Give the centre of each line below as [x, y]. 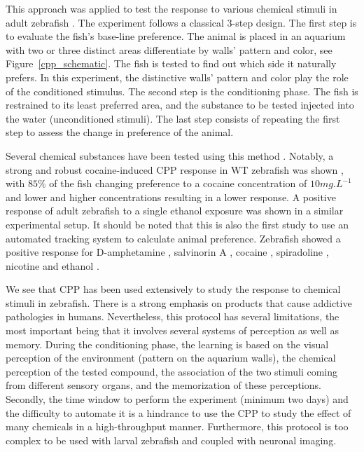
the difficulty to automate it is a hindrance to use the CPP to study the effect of [178, 412]
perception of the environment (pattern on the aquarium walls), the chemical [171, 358]
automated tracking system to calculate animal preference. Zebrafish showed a [173, 238]
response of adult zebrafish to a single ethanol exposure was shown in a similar [175, 211]
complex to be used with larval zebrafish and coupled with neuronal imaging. [171, 440]
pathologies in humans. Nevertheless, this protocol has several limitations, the [173, 316]
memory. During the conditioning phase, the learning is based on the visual [167, 344]
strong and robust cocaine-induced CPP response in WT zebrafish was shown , [175, 169]
